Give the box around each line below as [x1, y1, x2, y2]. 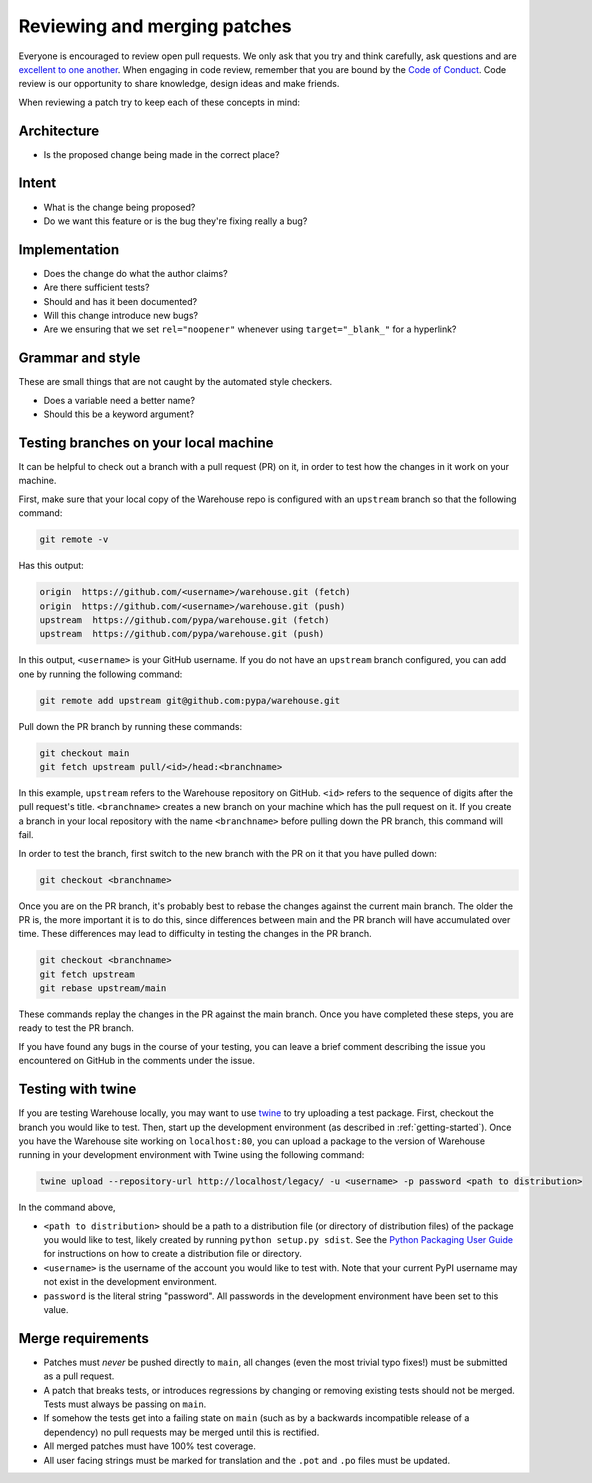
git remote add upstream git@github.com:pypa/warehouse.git [39, 695, 341, 706]
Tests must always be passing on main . [43, 1398, 207, 1410]
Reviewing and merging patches [18, 15, 292, 37]
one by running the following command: [18, 668, 183, 680]
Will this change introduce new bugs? [43, 310, 199, 321]
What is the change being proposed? [43, 201, 196, 213]
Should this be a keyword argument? [43, 408, 195, 420]
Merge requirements [18, 1330, 150, 1347]
